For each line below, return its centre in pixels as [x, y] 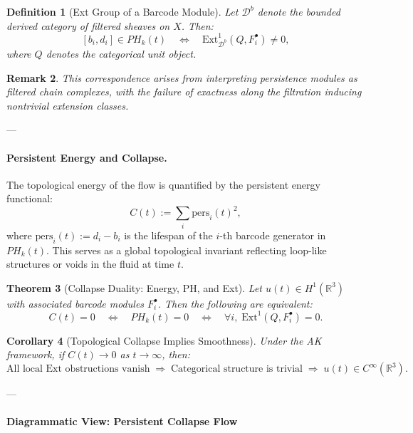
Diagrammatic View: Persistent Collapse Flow [122, 421]
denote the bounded [299, 11]
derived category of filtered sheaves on [88, 25]
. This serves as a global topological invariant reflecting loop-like [187, 250]
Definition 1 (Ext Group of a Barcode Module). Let [122, 11]
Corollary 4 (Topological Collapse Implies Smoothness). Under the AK [164, 340]
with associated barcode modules [75, 303]
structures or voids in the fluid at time [90, 264]
